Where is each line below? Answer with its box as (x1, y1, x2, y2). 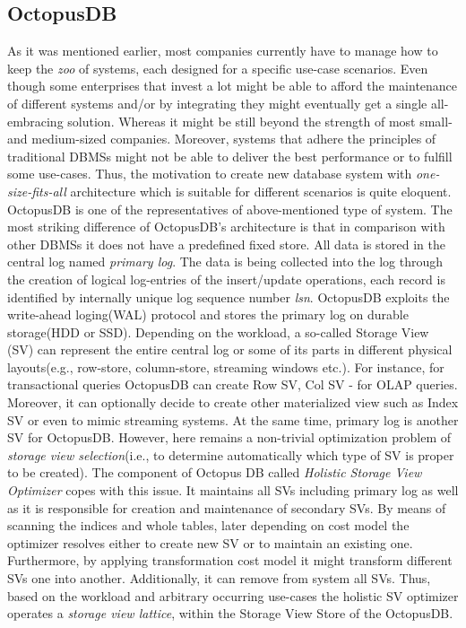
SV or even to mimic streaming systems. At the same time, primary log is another (7, 410, 459, 429)
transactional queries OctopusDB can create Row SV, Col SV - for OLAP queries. (7, 375, 458, 394)
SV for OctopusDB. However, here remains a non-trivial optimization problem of (7, 428, 452, 447)
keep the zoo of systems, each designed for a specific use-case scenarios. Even (7, 58, 428, 77)
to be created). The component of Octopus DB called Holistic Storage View (7, 463, 422, 482)
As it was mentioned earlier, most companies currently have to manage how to (7, 41, 438, 60)
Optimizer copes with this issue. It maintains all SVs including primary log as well (7, 481, 459, 500)
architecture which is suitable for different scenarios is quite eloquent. (70, 181, 452, 200)
